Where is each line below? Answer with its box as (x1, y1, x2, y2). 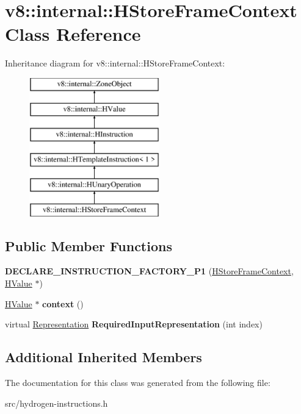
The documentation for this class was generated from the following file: (5, 376, 270, 389)
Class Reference (5, 21, 141, 46)
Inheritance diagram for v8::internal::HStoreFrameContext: (5, 57, 225, 70)
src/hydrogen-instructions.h (5, 396, 108, 409)
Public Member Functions (5, 236, 172, 255)
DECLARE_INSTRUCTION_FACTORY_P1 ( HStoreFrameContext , (5, 265, 294, 277)
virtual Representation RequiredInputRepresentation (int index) (5, 318, 263, 330)
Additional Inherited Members (5, 348, 202, 366)
